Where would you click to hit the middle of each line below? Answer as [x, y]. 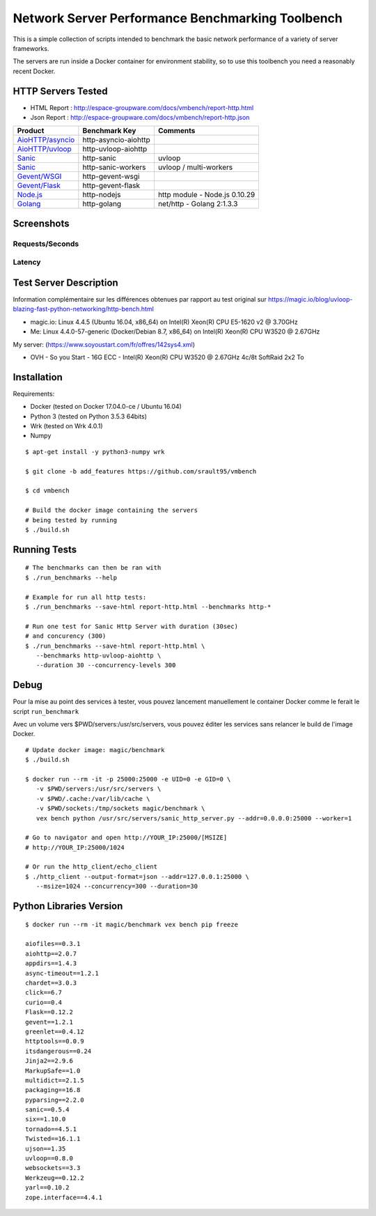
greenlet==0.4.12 [55, 1031]
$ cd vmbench [47, 491]
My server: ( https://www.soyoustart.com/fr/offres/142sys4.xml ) [104, 344]
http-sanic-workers [114, 167]
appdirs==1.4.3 [51, 964]
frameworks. [31, 48]
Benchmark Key [109, 131]
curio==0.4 [44, 1002]
